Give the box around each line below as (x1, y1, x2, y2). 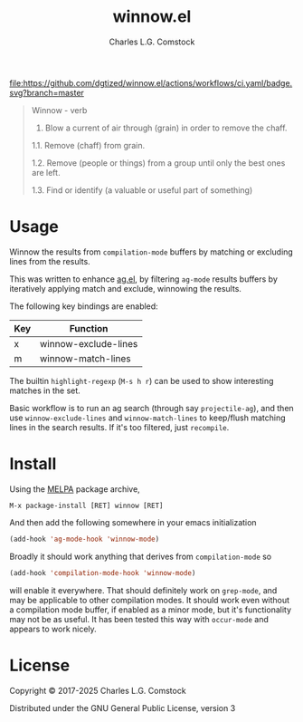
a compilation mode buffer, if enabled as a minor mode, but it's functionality (9, 604, 292, 615)
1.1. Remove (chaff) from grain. (31, 140, 146, 150)
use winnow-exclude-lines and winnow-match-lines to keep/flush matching (9, 412, 286, 423)
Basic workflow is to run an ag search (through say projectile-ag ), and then (9, 402, 294, 413)
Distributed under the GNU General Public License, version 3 (9, 702, 236, 713)
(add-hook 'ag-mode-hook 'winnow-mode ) (9, 534, 160, 544)
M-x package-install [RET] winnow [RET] (9, 501, 165, 510)
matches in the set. (9, 385, 81, 396)
